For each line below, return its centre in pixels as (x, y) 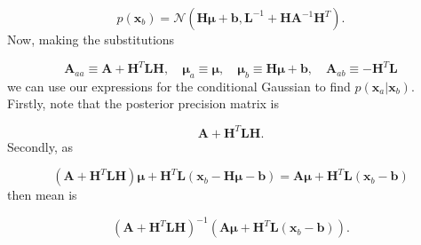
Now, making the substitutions (91, 39)
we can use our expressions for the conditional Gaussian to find (179, 86)
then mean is (42, 195)
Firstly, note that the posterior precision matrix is (143, 103)
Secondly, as (40, 146)
